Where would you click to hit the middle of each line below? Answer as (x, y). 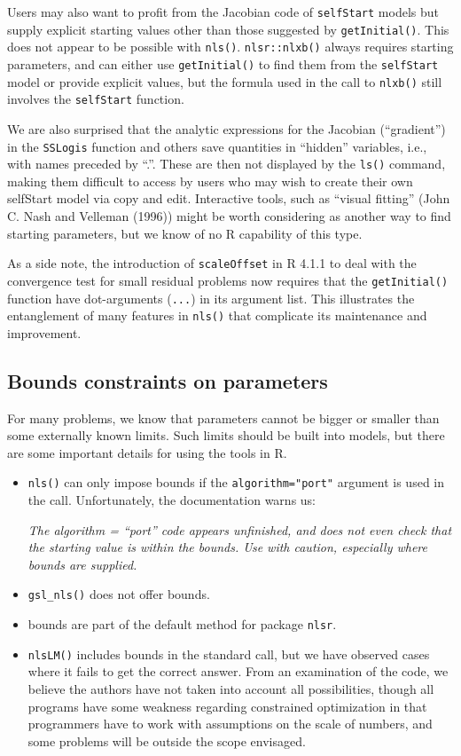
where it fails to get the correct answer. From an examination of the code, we (238, 671)
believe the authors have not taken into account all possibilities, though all (231, 689)
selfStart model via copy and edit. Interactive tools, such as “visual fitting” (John (229, 198)
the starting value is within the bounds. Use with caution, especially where (227, 547)
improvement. (44, 332)
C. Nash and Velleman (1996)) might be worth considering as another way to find (229, 216)
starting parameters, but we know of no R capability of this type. (185, 233)
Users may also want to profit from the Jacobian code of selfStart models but (223, 12)
